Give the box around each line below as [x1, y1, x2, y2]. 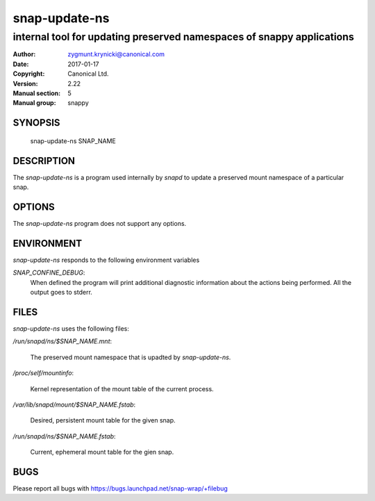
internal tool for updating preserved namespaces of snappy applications [12, 31, 354, 43]
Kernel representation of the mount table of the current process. [30, 384, 215, 393]
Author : [12, 50, 36, 58]
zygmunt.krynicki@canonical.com [67, 50, 165, 58]
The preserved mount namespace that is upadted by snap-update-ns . [30, 353, 231, 361]
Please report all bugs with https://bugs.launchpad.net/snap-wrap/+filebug [12, 484, 228, 493]
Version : [12, 79, 38, 88]
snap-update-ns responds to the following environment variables [12, 256, 200, 264]
